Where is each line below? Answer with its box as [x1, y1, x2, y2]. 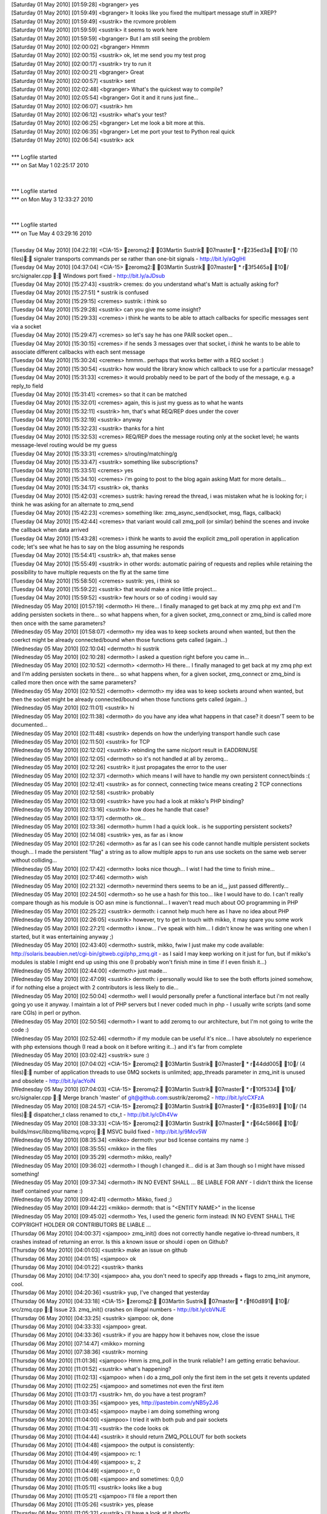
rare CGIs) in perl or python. [11, 1009, 81, 1017]
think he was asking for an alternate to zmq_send [11, 501, 134, 508]
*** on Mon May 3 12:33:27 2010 [11, 196, 93, 203]
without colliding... [11, 857, 58, 864]
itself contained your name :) [11, 1187, 83, 1194]
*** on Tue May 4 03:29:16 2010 [11, 230, 92, 237]
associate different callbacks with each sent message [11, 348, 145, 355]
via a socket [11, 323, 42, 330]
